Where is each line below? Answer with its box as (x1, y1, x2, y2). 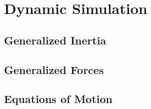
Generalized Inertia (4, 32, 106, 47)
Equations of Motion (4, 91, 113, 106)
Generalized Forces (4, 61, 104, 77)
